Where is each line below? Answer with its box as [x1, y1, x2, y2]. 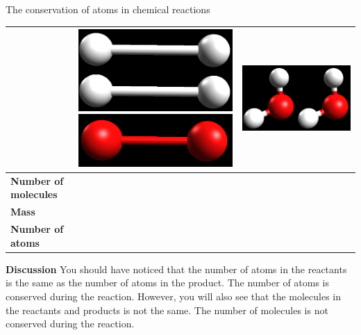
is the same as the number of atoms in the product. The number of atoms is [6, 275, 330, 290]
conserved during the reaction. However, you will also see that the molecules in [6, 289, 342, 304]
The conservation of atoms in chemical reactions [6, 2, 210, 16]
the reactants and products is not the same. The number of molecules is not [6, 302, 328, 317]
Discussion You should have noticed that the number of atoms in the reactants [6, 261, 347, 276]
